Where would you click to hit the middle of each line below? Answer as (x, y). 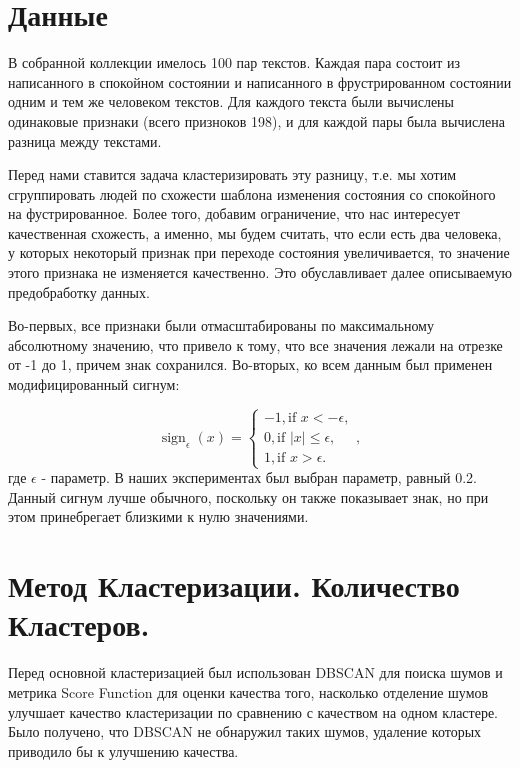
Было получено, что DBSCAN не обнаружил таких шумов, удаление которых (245, 731)
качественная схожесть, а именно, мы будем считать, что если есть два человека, (255, 232)
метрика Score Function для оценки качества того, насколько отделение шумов (248, 691)
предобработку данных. (79, 291)
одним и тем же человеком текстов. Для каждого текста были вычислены (231, 101)
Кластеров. (79, 624)
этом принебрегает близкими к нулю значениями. (158, 516)
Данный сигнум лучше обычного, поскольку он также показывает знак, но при (248, 496)
